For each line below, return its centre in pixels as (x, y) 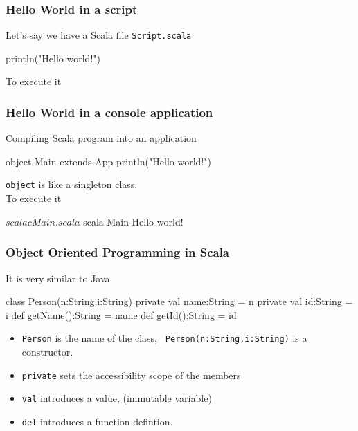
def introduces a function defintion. (97, 421)
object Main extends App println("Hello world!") (108, 161)
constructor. (47, 351)
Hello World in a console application (109, 112)
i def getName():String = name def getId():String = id (121, 314)
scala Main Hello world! (133, 221)
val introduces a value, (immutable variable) (117, 398)
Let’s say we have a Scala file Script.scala (99, 35)
